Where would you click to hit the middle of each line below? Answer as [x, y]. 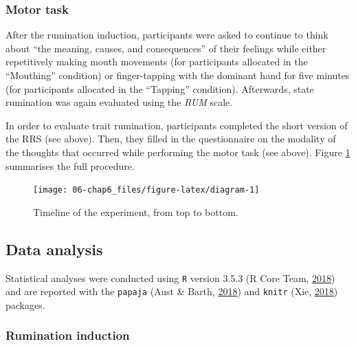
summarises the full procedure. [70, 165]
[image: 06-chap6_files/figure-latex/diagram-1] [146, 190]
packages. [25, 304]
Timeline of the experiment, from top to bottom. [136, 212]
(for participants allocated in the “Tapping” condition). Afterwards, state [160, 88]
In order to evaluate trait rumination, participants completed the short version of [177, 125]
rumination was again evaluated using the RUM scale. [119, 102]
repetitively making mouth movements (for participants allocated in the [157, 62]
